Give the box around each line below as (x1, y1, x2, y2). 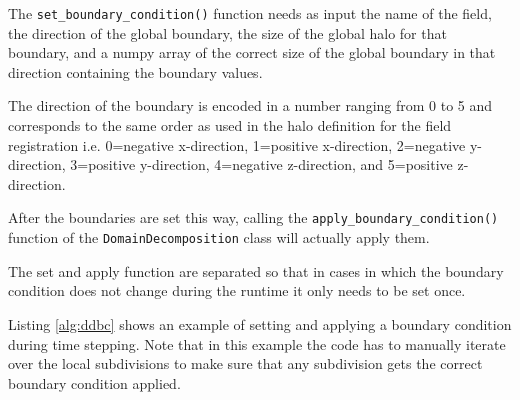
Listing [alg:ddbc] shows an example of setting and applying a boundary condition (8, 313, 512, 334)
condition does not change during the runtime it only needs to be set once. (8, 280, 466, 301)
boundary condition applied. (8, 372, 181, 393)
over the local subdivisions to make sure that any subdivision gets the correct (8, 353, 483, 374)
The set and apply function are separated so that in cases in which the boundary (8, 260, 504, 281)
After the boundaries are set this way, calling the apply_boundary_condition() (8, 207, 499, 228)
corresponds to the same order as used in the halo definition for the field (8, 115, 452, 136)
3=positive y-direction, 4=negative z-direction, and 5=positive (70, 154, 453, 175)
